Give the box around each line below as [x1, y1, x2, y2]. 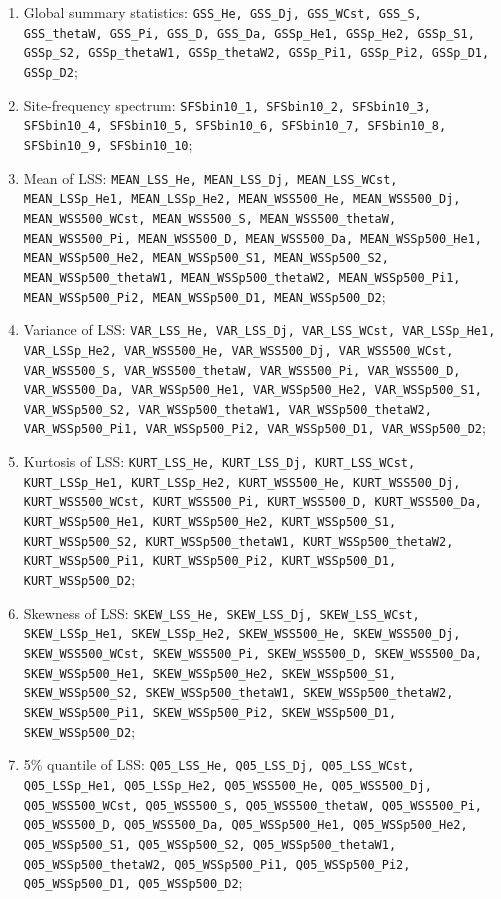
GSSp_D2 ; [23, 60, 78, 81]
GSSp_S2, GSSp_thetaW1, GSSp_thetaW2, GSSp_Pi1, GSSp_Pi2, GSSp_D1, [23, 46, 490, 61]
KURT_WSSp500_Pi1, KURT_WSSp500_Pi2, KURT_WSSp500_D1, [23, 554, 397, 569]
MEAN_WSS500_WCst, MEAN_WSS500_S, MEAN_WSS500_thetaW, [23, 211, 397, 226]
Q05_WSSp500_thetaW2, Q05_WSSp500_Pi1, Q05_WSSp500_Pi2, [23, 857, 411, 872]
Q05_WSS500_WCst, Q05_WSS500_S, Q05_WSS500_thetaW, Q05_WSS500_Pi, [23, 798, 482, 813]
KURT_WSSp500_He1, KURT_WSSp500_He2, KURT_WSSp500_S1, [23, 515, 397, 530]
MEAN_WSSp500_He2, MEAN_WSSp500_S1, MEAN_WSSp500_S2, [23, 251, 389, 266]
